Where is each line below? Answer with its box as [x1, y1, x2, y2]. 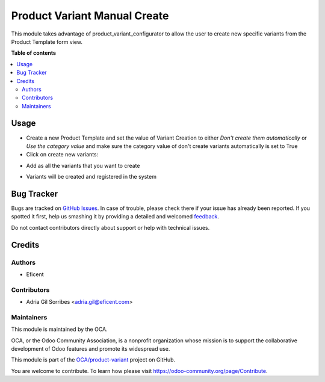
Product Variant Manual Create [11, 9, 169, 22]
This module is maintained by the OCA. [11, 325, 108, 333]
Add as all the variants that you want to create [26, 162, 140, 169]
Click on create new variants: [26, 151, 99, 158]
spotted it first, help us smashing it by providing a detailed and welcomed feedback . [11, 213, 220, 220]
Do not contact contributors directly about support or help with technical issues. [11, 224, 210, 231]
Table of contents [11, 49, 57, 57]
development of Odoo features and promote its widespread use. [11, 345, 170, 353]
